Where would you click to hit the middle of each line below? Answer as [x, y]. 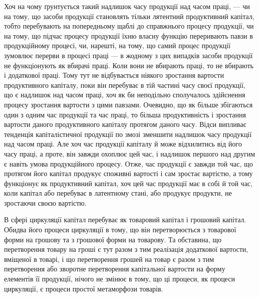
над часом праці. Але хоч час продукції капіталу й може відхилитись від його [123, 144]
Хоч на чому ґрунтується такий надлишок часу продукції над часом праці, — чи [127, 6]
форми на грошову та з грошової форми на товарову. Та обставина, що [113, 239]
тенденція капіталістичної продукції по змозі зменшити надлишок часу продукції [128, 134]
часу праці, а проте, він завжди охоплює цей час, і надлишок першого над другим [129, 153]
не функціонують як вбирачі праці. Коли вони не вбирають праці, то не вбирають [129, 65]
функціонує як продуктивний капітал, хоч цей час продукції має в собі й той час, [128, 183]
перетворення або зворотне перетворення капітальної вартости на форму [115, 269]
